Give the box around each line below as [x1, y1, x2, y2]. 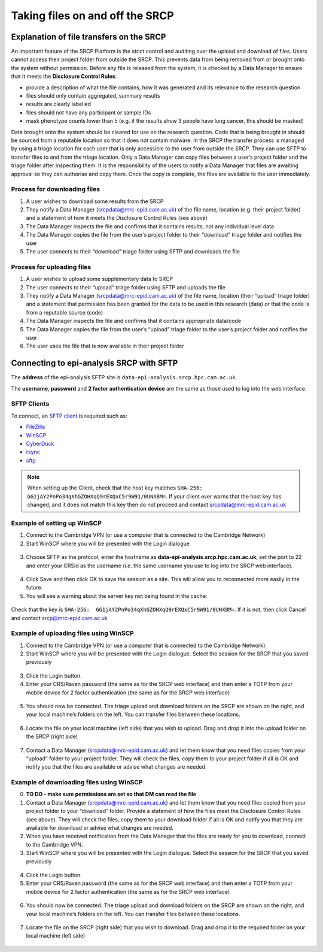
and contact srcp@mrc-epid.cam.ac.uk [11, 614, 108, 621]
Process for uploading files [11, 262, 92, 271]
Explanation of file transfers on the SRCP [11, 32, 166, 42]
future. [26, 584, 43, 591]
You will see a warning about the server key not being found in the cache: [26, 592, 208, 599]
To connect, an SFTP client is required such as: [11, 412, 127, 419]
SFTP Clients [11, 400, 50, 408]
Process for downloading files [11, 185, 100, 194]
